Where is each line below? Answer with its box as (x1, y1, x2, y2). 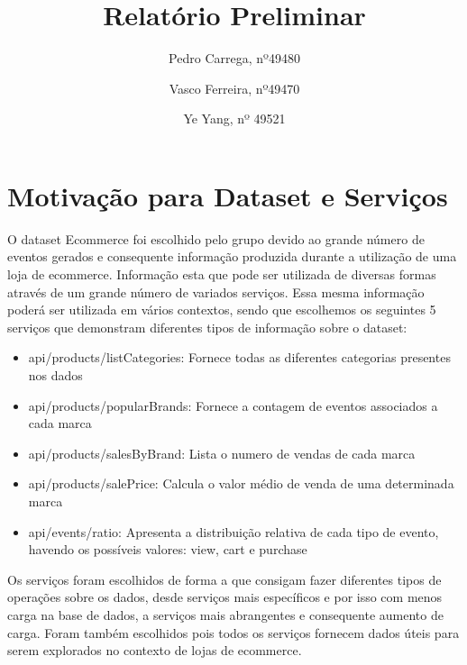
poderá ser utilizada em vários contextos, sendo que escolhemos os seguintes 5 (7, 300, 436, 319)
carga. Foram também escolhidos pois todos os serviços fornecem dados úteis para (7, 623, 460, 642)
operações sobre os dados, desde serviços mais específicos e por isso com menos (7, 588, 443, 606)
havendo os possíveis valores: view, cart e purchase (28, 540, 307, 559)
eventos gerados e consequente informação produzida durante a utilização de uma (7, 247, 457, 266)
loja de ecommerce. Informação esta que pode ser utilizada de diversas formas (7, 265, 436, 284)
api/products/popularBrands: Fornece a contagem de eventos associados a (28, 396, 438, 414)
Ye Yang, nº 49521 (183, 109, 286, 128)
